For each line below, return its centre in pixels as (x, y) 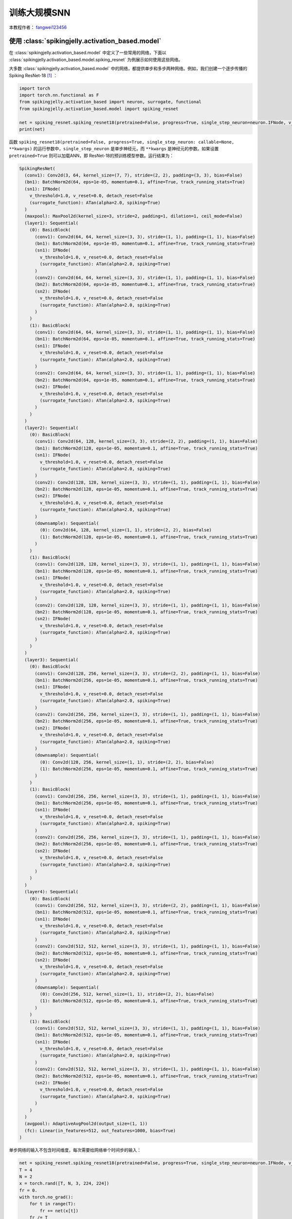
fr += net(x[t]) (59, 1211)
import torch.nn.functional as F (59, 95)
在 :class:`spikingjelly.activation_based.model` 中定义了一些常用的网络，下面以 (88, 53)
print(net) (32, 129)
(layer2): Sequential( (52, 428)
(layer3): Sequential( (52, 660)
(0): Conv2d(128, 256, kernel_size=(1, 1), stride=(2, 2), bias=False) (127, 762)
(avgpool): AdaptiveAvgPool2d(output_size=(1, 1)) (86, 1124)
